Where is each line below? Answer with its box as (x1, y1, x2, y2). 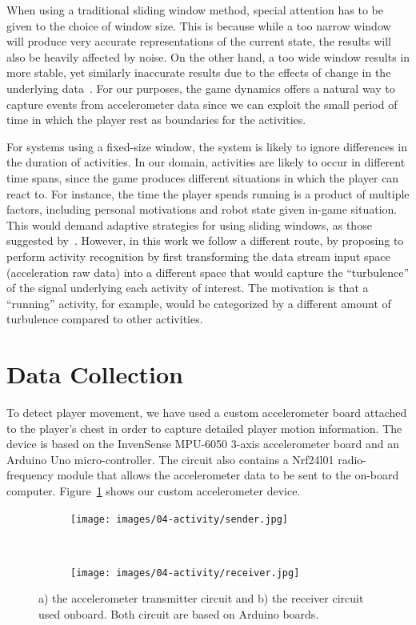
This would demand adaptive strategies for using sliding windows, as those (6, 216, 372, 233)
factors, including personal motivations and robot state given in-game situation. (6, 201, 398, 218)
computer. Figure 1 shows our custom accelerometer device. (6, 482, 301, 499)
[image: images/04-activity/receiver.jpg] (70, 567, 300, 579)
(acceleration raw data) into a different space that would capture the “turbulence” (6, 263, 410, 280)
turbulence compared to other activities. (6, 310, 203, 327)
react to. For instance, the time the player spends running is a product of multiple (6, 185, 410, 202)
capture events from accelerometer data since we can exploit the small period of (6, 95, 398, 112)
